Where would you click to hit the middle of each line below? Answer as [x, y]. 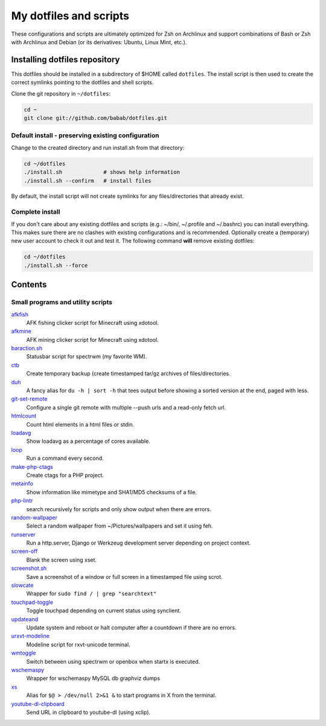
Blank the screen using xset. [61, 560]
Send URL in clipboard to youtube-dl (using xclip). [88, 712]
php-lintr [22, 501]
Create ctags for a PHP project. [65, 475]
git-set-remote [29, 399]
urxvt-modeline [30, 636]
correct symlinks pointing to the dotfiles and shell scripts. [82, 82]
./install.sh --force [56, 265]
